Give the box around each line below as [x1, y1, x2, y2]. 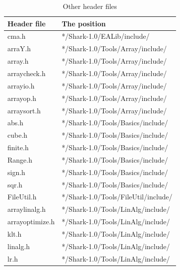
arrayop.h [7, 92, 37, 103]
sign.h [7, 167, 25, 177]
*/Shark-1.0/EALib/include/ [61, 31, 150, 41]
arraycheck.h [7, 68, 46, 78]
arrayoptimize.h [7, 216, 55, 227]
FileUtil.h [7, 191, 37, 202]
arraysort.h [7, 105, 41, 115]
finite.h [7, 142, 29, 153]
